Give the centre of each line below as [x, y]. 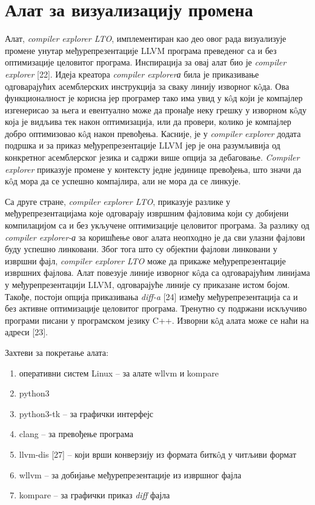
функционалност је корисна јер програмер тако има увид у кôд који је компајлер [154, 98]
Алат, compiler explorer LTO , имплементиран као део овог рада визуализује [146, 38]
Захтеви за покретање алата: [57, 352]
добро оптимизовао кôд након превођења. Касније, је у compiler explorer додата [153, 133]
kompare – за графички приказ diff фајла [94, 495]
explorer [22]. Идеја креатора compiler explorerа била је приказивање [132, 74]
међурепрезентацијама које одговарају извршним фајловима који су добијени [147, 213]
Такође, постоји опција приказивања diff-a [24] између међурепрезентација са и [151, 296]
